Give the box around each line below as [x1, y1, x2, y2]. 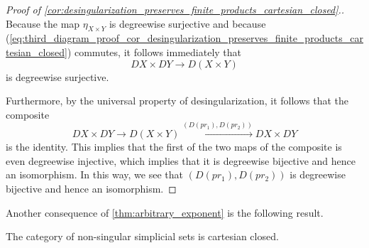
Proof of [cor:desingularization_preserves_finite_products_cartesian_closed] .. [6, 2, 345, 16]
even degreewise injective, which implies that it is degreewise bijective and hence [6, 153, 356, 168]
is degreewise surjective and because [109, 16, 266, 31]
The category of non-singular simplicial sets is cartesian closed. [6, 229, 279, 244]
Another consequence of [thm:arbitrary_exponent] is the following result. [6, 205, 324, 220]
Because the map [6, 16, 80, 31]
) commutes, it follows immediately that [67, 44, 242, 59]
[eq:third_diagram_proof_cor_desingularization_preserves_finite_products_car [9, 31, 363, 45]
